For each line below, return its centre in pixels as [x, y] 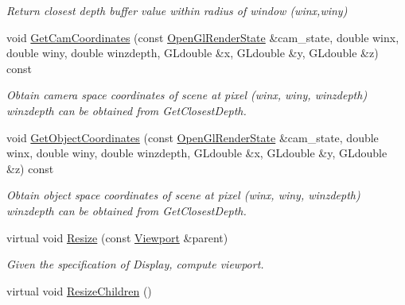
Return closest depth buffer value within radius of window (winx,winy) [177, 10]
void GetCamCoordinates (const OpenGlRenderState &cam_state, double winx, [203, 37]
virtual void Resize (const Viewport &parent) [117, 237]
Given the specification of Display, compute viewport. [135, 264]
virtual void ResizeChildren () [79, 290]
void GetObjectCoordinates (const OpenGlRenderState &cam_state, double [193, 137]
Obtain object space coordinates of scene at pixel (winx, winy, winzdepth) [183, 195]
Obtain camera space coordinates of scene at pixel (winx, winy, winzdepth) [187, 95]
